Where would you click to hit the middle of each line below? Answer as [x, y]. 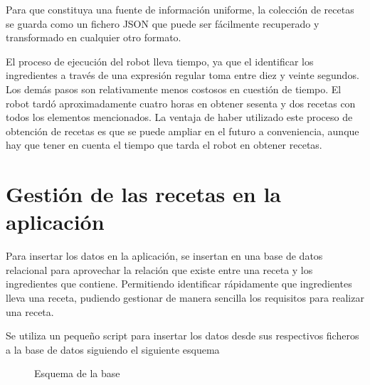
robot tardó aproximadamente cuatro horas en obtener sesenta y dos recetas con [181, 103]
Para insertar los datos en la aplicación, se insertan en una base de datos [164, 256]
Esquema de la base [77, 373]
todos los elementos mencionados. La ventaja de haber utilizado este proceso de [179, 117]
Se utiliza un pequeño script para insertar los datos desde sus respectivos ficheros [183, 336]
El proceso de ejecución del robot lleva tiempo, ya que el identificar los [160, 61]
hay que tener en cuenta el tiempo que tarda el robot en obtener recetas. [164, 145]
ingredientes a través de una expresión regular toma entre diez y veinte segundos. [183, 75]
